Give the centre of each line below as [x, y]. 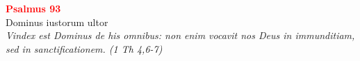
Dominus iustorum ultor [57, 22]
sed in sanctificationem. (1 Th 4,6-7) [84, 48]
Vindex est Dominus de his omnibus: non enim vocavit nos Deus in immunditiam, [180, 35]
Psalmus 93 [33, 8]
